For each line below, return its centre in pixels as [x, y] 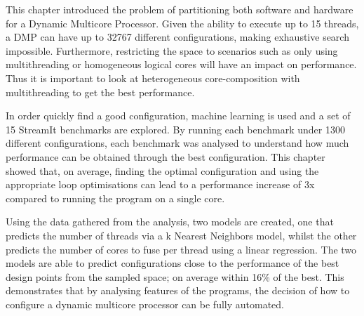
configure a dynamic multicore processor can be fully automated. [145, 304]
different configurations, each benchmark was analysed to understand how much [177, 143]
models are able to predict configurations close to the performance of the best [173, 263]
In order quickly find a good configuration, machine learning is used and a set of [178, 116]
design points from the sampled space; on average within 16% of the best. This [175, 276]
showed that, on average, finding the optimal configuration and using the [162, 170]
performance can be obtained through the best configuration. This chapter [166, 156]
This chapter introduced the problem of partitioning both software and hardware [180, 9]
